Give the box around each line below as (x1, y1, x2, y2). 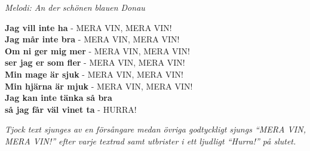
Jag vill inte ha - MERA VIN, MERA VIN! (5, 21, 172, 33)
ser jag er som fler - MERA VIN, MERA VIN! (5, 56, 185, 69)
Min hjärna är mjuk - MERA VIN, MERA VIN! (5, 79, 193, 92)
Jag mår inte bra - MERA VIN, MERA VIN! (5, 33, 180, 45)
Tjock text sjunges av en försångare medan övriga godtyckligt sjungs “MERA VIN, (5, 123, 306, 135)
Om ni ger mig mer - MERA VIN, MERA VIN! (5, 44, 191, 57)
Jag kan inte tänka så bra (5, 91, 112, 104)
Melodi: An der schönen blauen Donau (5, 1, 145, 13)
